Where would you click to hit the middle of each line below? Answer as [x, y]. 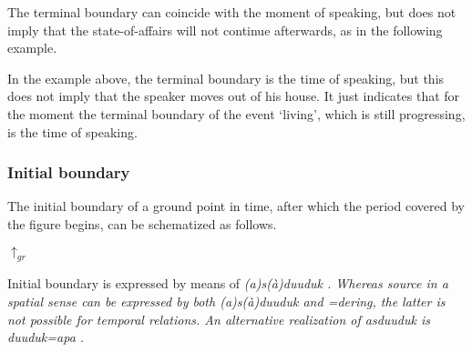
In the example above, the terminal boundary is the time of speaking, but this [226, 78]
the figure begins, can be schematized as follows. [142, 223]
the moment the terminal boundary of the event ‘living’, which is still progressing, [236, 113]
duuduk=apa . [46, 337]
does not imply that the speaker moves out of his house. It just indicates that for [234, 96]
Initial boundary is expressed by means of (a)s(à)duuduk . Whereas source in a [228, 283]
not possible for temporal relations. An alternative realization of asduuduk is [219, 319]
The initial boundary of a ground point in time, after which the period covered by [236, 206]
